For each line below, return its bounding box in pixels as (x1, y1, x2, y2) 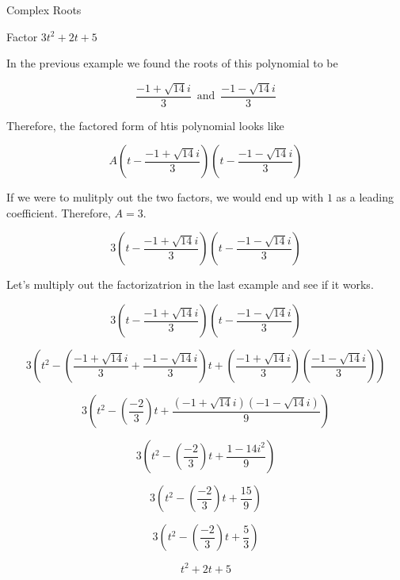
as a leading (336, 189, 394, 205)
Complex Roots (6, 2, 82, 17)
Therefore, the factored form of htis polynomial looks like (6, 117, 284, 133)
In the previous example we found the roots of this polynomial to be (6, 55, 338, 71)
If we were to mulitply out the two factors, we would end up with (6, 189, 324, 205)
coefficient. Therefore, (6, 204, 111, 221)
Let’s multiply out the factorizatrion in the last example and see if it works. (6, 276, 374, 293)
